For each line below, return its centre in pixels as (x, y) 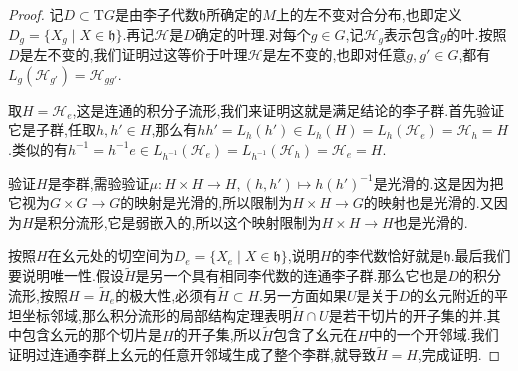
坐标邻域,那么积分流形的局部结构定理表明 (156, 314)
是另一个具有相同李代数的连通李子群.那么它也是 (291, 275)
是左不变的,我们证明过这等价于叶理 (133, 54)
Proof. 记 (36, 14)
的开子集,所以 (217, 334)
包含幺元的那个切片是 (91, 334)
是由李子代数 (156, 14)
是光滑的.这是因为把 (438, 182)
